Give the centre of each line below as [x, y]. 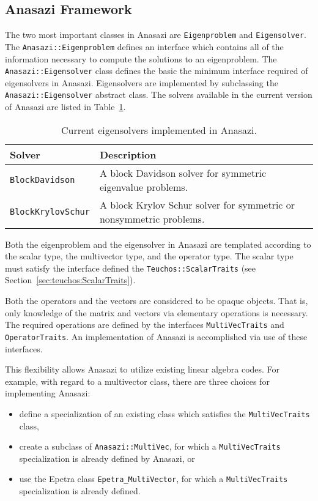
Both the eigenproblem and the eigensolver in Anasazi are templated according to [158, 244]
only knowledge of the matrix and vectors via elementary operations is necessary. [157, 312]
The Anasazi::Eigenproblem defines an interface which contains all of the [144, 46]
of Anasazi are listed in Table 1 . [65, 107]
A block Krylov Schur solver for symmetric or [197, 204]
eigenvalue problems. [144, 187]
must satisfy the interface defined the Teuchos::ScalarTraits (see [131, 268]
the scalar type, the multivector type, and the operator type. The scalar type [149, 256]
